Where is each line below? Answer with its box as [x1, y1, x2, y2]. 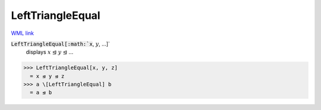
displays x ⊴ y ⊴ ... [26, 48, 74, 56]
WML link [11, 30, 34, 37]
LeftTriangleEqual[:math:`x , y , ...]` [11, 40, 110, 47]
